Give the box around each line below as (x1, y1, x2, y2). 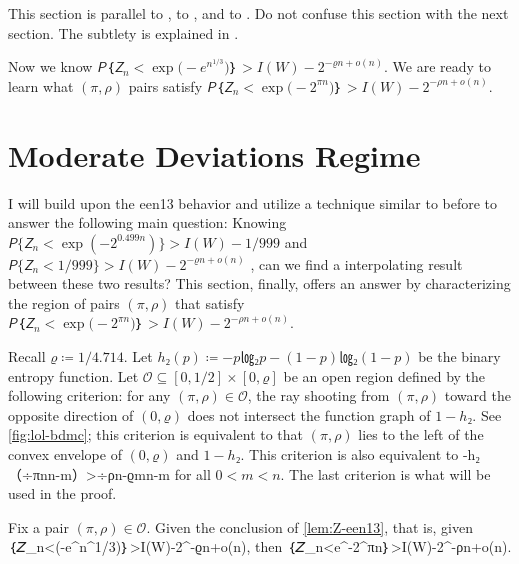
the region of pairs (8, 292, 120, 313)
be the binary (418, 346, 501, 367)
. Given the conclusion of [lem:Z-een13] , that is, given (146, 516, 473, 537)
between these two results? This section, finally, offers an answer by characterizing (8, 273, 511, 294)
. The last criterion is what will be (280, 463, 491, 484)
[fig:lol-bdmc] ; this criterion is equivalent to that (8, 424, 304, 445)
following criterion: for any (8, 385, 171, 406)
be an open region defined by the (283, 365, 486, 386)
